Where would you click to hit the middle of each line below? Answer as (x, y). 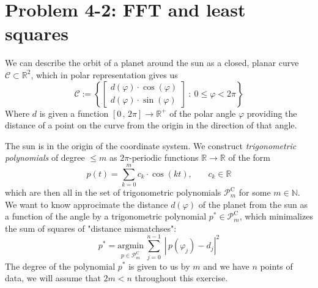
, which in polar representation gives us (104, 74)
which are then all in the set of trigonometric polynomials (113, 192)
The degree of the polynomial (60, 266)
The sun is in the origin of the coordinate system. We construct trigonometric (151, 145)
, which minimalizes (276, 216)
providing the (272, 113)
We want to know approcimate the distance (87, 204)
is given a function (74, 113)
